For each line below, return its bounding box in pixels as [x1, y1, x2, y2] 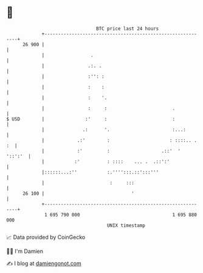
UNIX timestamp [106, 222, 146, 229]
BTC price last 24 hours [96, 26, 159, 32]
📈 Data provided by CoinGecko [6, 233, 86, 241]
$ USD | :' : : [6, 116, 175, 122]
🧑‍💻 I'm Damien [6, 247, 44, 255]
